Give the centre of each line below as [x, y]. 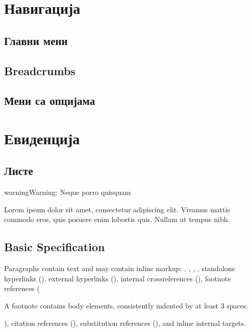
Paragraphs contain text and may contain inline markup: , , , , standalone [120, 268]
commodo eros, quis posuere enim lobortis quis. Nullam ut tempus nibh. [117, 219]
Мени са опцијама [50, 101]
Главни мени [36, 40]
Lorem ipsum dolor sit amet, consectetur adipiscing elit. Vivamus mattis [117, 209]
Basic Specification [55, 247]
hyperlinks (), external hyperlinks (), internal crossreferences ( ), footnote [118, 278]
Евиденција [42, 138]
